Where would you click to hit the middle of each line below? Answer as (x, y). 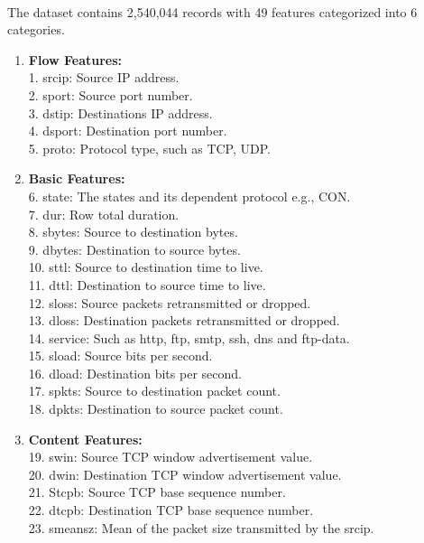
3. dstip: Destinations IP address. (120, 112)
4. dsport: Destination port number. (128, 131)
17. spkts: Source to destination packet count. (154, 391)
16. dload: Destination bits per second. (135, 373)
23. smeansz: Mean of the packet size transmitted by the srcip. (201, 527)
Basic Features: (77, 178)
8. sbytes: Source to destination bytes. (133, 232)
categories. (36, 29)
